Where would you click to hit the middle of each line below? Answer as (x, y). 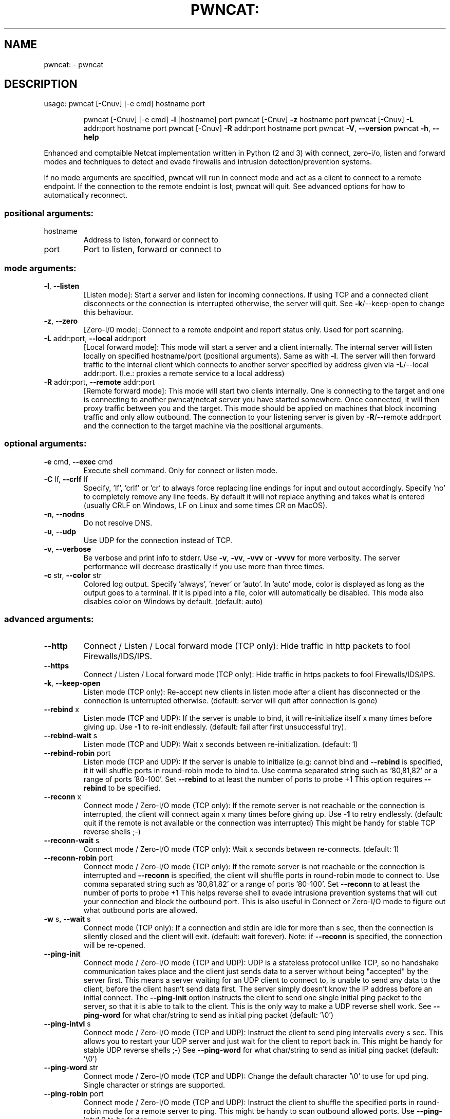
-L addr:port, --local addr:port (95, 338)
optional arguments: (45, 444)
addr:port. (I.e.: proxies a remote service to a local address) (184, 373)
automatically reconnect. (86, 195)
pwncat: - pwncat (73, 64)
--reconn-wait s (72, 841)
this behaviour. (108, 312)
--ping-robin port (74, 1094)
